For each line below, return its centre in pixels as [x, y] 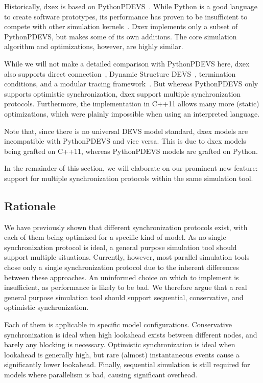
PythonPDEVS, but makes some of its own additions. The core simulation [121, 36]
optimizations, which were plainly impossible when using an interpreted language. [132, 113]
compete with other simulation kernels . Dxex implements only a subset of [121, 26]
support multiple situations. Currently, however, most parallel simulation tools [127, 257]
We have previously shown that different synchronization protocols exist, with [126, 227]
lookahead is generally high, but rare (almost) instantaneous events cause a [122, 354]
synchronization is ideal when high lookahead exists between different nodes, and [131, 334]
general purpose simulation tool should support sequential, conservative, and [124, 297]
